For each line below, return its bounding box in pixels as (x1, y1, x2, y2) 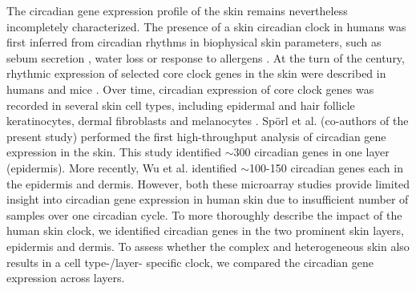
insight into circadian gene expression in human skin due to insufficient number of (6, 191, 409, 208)
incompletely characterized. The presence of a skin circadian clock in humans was (6, 18, 406, 34)
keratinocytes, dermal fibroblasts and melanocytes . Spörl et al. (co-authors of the (6, 112, 409, 129)
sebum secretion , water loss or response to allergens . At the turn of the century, (6, 49, 405, 66)
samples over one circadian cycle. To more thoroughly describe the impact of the (6, 206, 402, 223)
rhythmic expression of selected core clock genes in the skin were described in (6, 65, 386, 82)
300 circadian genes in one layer (233, 143, 390, 160)
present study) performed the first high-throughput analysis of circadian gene (6, 127, 386, 144)
